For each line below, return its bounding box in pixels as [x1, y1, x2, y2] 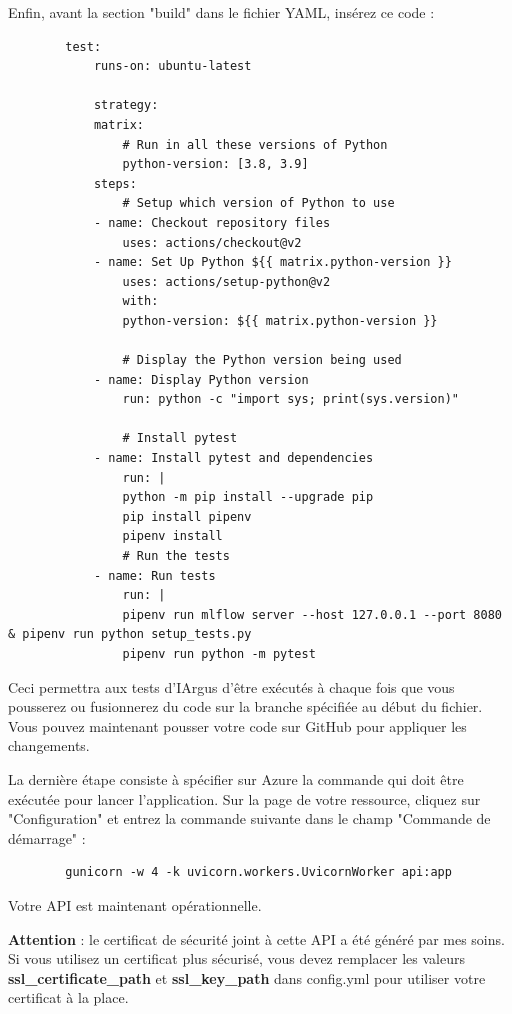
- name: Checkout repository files [93, 215, 331, 230]
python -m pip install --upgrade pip [122, 490, 374, 505]
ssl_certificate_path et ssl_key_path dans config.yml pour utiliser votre [8, 967, 486, 988]
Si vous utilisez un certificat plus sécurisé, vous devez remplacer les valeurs [8, 948, 465, 969]
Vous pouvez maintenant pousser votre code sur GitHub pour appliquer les [8, 715, 467, 736]
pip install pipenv [122, 509, 252, 524]
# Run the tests [122, 549, 230, 564]
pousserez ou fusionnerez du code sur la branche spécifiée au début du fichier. [8, 696, 483, 717]
